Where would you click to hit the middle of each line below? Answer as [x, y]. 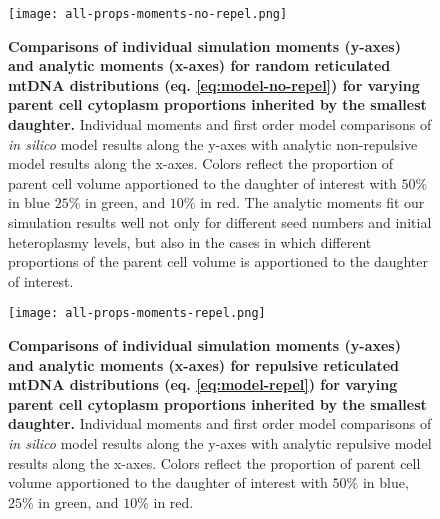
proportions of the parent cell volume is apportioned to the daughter [218, 261]
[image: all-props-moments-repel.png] [137, 313]
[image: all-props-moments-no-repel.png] [148, 14]
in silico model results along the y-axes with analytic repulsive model [220, 443]
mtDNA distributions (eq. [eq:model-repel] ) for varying [203, 384]
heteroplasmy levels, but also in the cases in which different [190, 241]
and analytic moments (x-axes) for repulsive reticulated [204, 364]
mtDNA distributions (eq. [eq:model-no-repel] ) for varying [214, 84]
